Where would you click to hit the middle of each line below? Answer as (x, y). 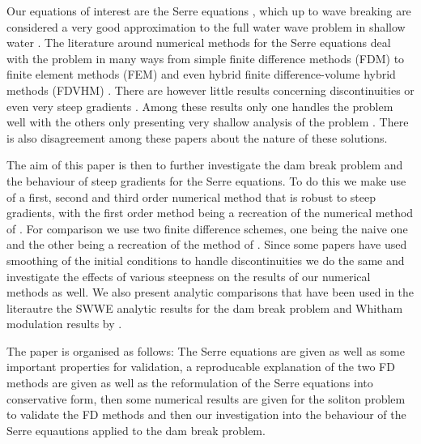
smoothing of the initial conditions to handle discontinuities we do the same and (206, 260)
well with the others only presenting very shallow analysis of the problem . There (208, 122)
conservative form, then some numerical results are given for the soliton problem (206, 398)
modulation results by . (64, 324)
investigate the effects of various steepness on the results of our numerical (189, 276)
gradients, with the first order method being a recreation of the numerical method (210, 213)
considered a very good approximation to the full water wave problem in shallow (206, 26)
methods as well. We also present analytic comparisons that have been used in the (210, 292)
